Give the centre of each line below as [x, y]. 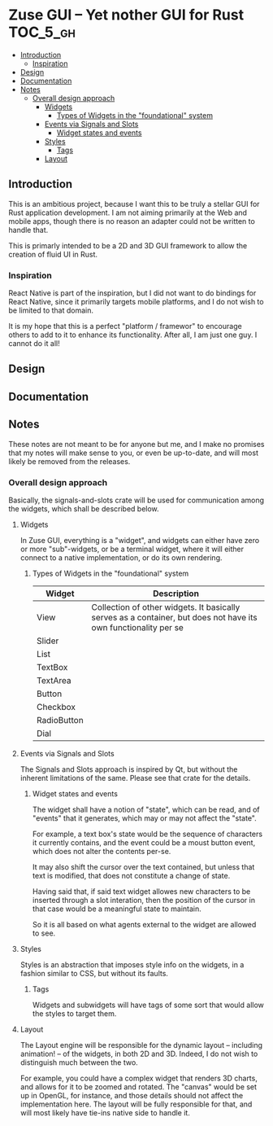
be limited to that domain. [51, 310]
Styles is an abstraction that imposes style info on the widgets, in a [132, 964]
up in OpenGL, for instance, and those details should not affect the [132, 1095]
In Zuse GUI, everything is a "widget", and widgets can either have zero [140, 540]
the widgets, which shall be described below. [84, 508]
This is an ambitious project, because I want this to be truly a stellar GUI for [134, 204]
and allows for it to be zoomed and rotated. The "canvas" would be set [139, 1087]
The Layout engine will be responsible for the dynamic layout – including [141, 1045]
